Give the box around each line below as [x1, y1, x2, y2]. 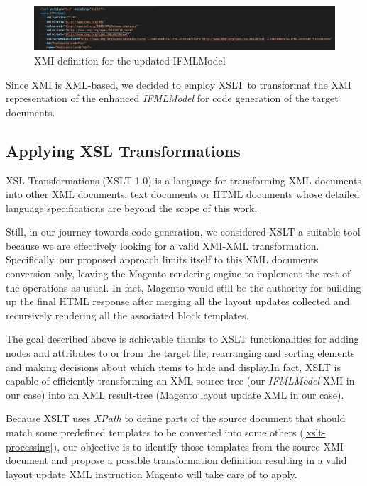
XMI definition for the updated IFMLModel [34, 53, 226, 67]
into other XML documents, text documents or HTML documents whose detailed [6, 187, 360, 201]
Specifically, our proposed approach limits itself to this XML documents [6, 252, 319, 267]
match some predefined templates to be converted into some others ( [6, 425, 304, 440]
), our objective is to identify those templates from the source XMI [53, 438, 344, 453]
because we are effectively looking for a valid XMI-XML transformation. [6, 238, 319, 253]
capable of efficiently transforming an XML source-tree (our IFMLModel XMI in [6, 373, 355, 388]
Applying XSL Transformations [6, 139, 241, 161]
